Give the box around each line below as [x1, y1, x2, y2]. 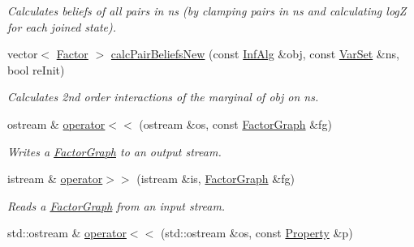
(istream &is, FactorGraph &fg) [136, 170, 295, 187]
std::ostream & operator [7, 224, 127, 241]
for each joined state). [7, 18, 117, 35]
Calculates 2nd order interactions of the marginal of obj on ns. [7, 88, 319, 105]
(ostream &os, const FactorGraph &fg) [139, 115, 332, 132]
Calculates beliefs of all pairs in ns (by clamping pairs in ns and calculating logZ [7, 2, 407, 19]
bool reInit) [7, 61, 65, 78]
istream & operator [7, 170, 103, 187]
